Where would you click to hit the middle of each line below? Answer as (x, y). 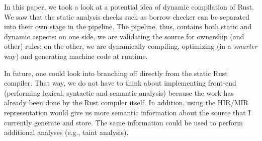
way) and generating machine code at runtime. (76, 56)
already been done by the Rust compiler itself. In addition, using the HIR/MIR (126, 102)
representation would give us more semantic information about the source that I (127, 112)
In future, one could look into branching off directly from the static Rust (116, 73)
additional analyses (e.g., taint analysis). (66, 132)
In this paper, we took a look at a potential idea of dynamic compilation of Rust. (129, 7)
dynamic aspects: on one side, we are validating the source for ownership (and (124, 36)
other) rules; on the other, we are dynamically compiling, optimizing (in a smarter (131, 46)
